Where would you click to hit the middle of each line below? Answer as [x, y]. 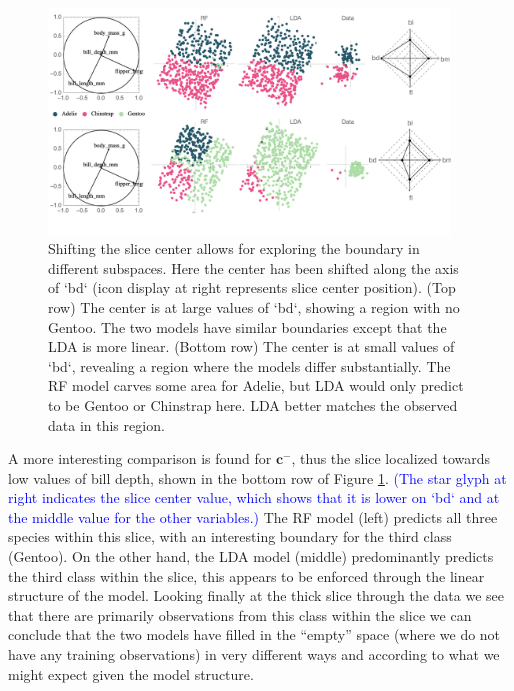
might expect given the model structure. [131, 673]
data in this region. [106, 424]
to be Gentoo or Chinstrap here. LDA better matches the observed [253, 404]
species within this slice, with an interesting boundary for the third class [230, 536]
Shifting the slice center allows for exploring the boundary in [234, 248]
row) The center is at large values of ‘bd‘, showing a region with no [254, 306]
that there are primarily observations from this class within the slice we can [240, 614]
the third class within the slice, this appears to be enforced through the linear [246, 575]
